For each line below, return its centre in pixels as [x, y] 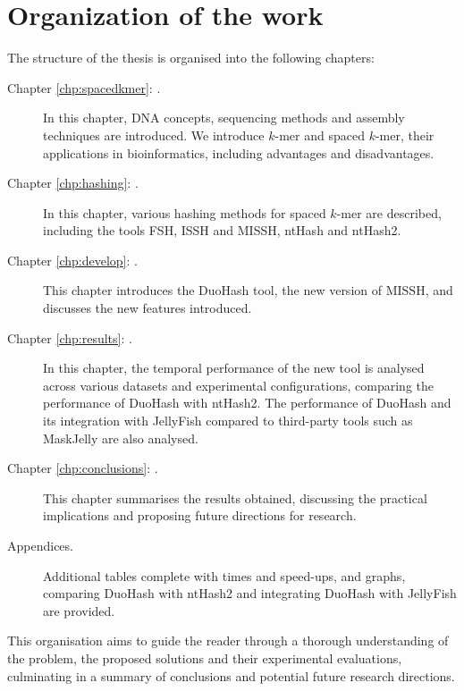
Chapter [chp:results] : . [70, 337]
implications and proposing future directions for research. [200, 515]
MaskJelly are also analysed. [121, 438]
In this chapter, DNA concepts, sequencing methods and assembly [224, 118]
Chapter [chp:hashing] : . [73, 183]
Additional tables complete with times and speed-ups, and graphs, [224, 575]
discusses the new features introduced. [148, 308]
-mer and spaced [320, 135]
